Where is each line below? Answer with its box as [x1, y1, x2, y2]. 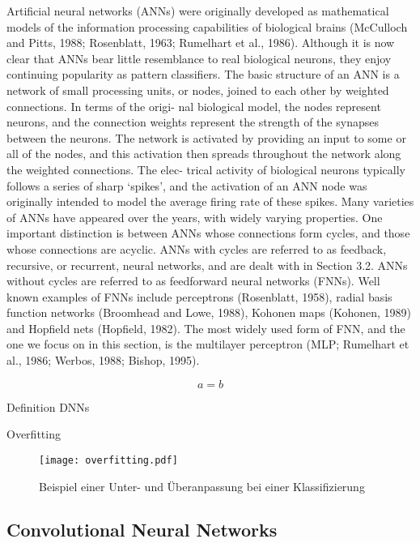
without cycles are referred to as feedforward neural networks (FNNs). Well [6, 272, 380, 289]
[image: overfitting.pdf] [39, 454, 178, 466]
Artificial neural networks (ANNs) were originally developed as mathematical [6, 2, 389, 19]
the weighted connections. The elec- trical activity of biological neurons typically [6, 160, 405, 177]
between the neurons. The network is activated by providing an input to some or [6, 129, 406, 146]
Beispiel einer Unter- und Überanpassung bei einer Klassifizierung [39, 477, 365, 494]
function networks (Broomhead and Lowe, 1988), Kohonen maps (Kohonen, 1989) [6, 304, 411, 321]
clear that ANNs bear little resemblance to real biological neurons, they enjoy [6, 49, 392, 66]
